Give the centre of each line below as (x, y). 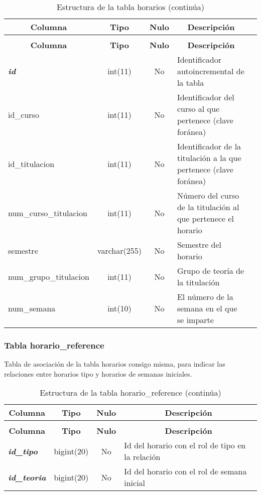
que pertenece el (205, 218)
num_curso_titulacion (48, 213)
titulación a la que (209, 158)
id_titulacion (31, 163)
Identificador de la (209, 146)
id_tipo (23, 451)
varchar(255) (119, 250)
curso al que (198, 109)
